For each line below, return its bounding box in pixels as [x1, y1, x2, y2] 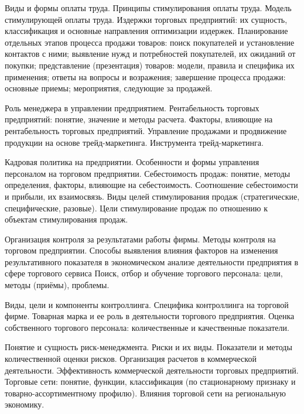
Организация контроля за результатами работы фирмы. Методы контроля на [5, 232, 276, 245]
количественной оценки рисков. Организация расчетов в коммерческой [5, 353, 257, 365]
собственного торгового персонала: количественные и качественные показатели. [5, 321, 289, 333]
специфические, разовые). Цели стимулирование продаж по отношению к [5, 201, 268, 214]
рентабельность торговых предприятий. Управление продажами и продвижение [5, 124, 287, 136]
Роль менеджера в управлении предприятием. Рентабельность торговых [5, 101, 259, 114]
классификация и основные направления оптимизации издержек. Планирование [5, 25, 288, 37]
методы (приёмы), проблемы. [5, 279, 110, 291]
